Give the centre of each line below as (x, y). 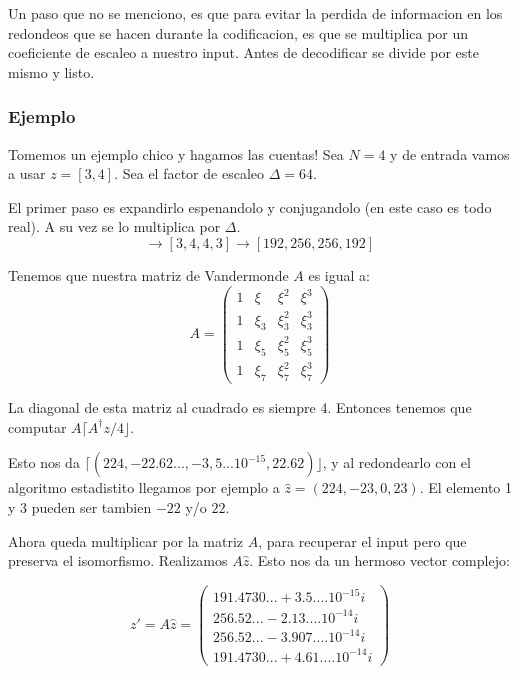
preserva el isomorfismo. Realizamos (118, 560)
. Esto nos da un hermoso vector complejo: (379, 560)
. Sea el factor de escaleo (189, 173)
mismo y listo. (51, 71)
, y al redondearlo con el (396, 462)
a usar (27, 173)
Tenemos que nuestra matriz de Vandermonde (148, 274)
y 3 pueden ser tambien (80, 506)
